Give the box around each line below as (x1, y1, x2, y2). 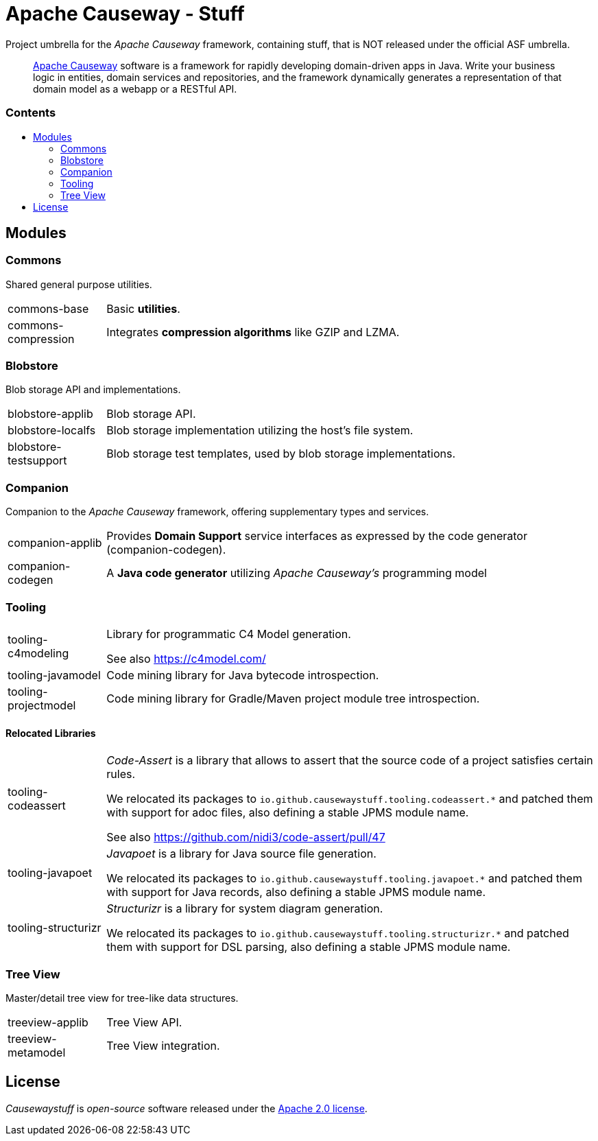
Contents (5, 106, 56, 120)
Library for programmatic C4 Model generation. (106, 626, 351, 641)
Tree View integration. (106, 1038, 220, 1052)
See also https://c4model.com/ (106, 651, 266, 666)
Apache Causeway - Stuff (5, 2, 245, 25)
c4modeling (8, 646, 69, 660)
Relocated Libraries (5, 727, 96, 739)
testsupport (8, 454, 67, 468)
